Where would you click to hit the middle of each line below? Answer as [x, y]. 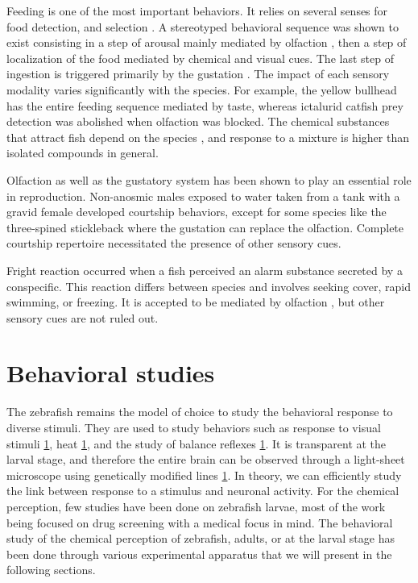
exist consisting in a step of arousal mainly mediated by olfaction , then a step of [207, 42]
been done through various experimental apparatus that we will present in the [199, 554]
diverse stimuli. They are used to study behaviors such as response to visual [194, 427]
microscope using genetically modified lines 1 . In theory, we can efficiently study [204, 475]
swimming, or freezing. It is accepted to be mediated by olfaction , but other [196, 302]
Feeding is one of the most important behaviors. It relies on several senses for [197, 10]
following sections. [51, 570]
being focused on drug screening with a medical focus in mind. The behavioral [200, 522]
